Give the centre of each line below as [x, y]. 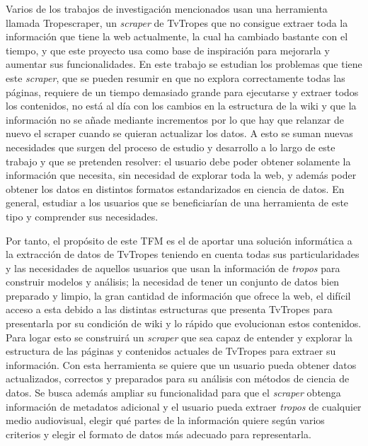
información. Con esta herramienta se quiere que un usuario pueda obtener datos [181, 364]
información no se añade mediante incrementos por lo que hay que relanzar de [175, 119]
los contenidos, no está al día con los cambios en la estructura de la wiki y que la [181, 106]
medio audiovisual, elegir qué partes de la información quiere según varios [165, 420]
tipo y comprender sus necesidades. [82, 216]
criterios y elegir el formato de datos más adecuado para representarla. [159, 434]
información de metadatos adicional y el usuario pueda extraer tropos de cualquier [184, 406]
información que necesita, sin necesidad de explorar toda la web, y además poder [181, 175]
